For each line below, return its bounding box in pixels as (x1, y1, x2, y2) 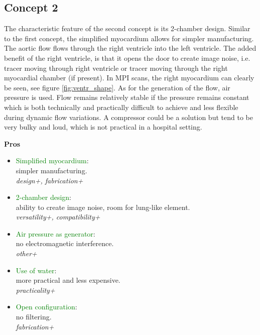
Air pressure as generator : (16, 228, 95, 239)
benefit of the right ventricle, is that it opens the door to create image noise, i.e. (4, 52, 250, 63)
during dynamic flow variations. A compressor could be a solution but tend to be (4, 111, 253, 122)
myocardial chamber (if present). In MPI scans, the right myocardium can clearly (4, 72, 254, 83)
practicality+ (16, 284, 55, 295)
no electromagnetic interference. (16, 238, 114, 249)
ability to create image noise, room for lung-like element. (16, 201, 190, 212)
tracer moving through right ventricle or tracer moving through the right (4, 62, 228, 73)
